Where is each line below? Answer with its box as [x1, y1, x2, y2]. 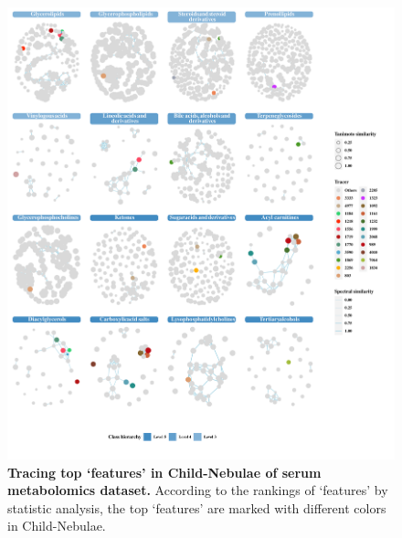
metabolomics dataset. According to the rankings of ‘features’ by [7, 480, 388, 500]
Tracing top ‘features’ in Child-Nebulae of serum [7, 462, 322, 481]
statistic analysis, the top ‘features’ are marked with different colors [7, 498, 386, 517]
